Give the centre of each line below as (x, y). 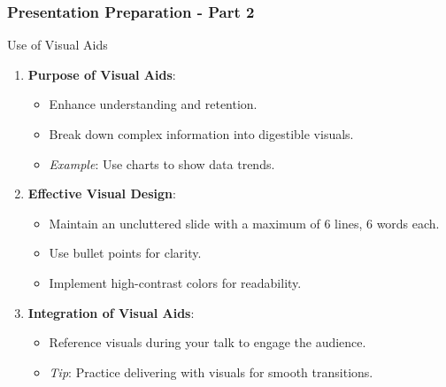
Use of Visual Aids (58, 45)
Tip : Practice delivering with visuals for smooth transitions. (211, 372)
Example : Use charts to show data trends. (162, 163)
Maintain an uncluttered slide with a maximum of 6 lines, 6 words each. (244, 223)
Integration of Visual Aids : (111, 312)
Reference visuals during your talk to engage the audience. (208, 342)
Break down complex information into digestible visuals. (201, 134)
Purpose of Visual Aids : (102, 74)
